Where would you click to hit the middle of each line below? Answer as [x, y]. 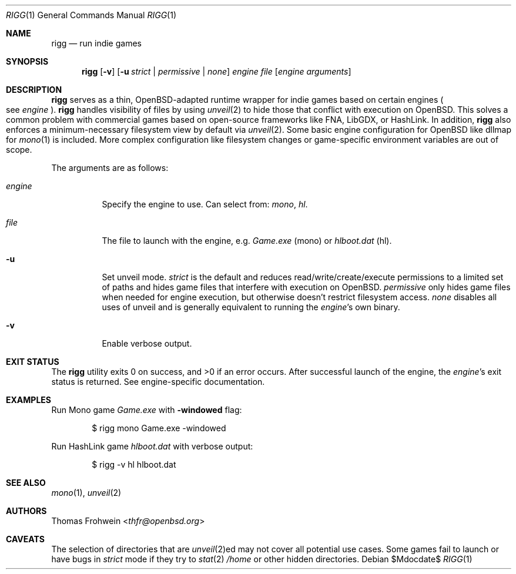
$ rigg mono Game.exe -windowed [159, 428]
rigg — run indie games [96, 43]
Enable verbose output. [147, 343]
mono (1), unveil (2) [86, 493]
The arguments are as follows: [110, 168]
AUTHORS [26, 511]
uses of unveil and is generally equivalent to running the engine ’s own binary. [251, 307]
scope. [19, 150]
